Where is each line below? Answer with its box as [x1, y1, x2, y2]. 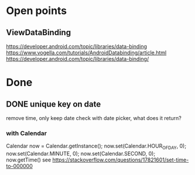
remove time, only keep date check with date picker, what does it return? [6, 115, 182, 121]
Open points [6, 4, 67, 18]
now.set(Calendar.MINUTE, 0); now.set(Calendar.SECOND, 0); [6, 150, 156, 157]
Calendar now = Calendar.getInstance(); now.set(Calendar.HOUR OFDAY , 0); [6, 142, 186, 151]
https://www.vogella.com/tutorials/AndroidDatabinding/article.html [6, 49, 167, 56]
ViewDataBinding [6, 28, 71, 37]
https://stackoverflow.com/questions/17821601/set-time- [52, 156, 189, 163]
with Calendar [6, 129, 47, 137]
